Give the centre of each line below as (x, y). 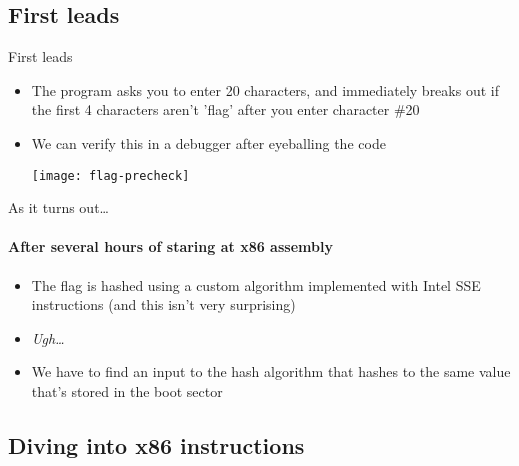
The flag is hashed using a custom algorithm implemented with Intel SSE (256, 284)
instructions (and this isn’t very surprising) (163, 304)
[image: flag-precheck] (110, 175)
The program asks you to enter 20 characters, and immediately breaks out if (265, 89)
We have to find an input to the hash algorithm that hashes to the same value (271, 371)
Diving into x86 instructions (156, 444)
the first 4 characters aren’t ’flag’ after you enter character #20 (225, 109)
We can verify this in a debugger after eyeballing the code (208, 142)
